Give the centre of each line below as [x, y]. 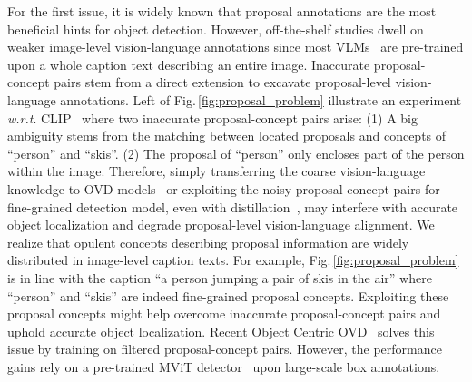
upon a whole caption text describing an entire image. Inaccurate [189, 64]
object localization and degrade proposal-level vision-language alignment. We [221, 225]
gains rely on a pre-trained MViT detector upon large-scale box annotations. [224, 366]
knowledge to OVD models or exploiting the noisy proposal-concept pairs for [224, 188]
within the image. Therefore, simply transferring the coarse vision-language [216, 171]
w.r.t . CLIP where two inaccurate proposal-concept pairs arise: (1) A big [212, 118]
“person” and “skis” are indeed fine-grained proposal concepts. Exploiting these [228, 295]
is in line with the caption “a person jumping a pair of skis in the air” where [220, 277]
